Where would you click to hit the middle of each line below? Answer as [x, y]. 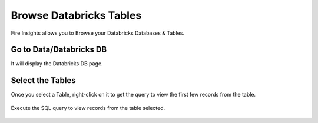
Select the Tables [43, 80]
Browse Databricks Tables [76, 15]
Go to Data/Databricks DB [59, 50]
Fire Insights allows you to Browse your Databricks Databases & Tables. [98, 33]
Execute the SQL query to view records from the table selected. [88, 108]
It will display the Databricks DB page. [57, 64]
